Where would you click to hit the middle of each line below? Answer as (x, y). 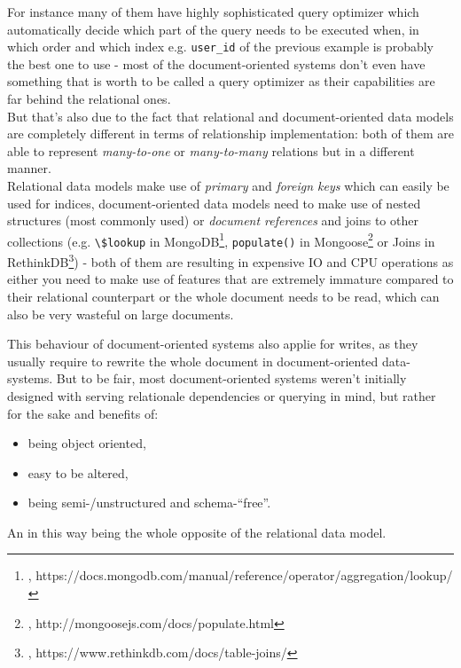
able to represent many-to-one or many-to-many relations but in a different (211, 150)
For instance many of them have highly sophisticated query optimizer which (213, 12)
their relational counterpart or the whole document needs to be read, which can (223, 296)
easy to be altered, (78, 472)
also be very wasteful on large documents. (121, 314)
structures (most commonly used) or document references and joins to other (213, 220)
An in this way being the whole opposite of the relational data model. (197, 532)
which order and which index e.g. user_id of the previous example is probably (220, 47)
